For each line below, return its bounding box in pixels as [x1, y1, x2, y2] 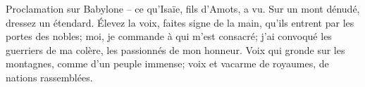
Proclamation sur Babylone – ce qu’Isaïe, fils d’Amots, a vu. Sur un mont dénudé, [6, 1, 360, 15]
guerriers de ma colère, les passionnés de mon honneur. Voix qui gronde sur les [6, 42, 345, 57]
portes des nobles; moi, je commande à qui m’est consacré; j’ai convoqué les [6, 29, 332, 43]
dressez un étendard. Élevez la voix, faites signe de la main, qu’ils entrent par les [6, 15, 354, 29]
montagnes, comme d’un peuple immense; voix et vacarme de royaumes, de [6, 56, 329, 71]
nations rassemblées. [6, 69, 93, 84]
